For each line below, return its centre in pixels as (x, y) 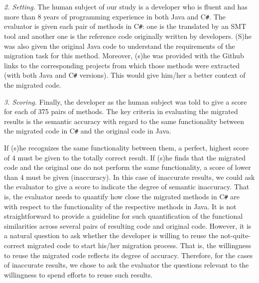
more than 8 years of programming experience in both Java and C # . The (115, 16)
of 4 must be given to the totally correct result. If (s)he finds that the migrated (125, 157)
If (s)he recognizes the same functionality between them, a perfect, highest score (127, 147)
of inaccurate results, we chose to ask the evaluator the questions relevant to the (127, 265)
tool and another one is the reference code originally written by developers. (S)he (128, 36)
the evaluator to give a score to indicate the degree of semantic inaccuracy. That (127, 187)
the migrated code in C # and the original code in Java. (88, 131)
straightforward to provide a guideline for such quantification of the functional (124, 216)
